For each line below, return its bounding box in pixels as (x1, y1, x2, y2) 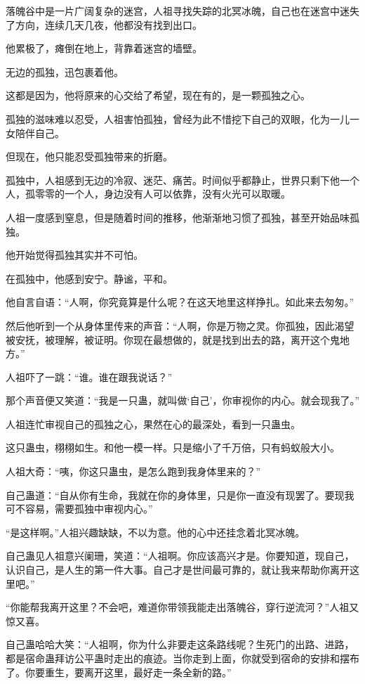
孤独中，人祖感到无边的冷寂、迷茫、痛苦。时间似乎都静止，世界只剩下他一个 (6, 172, 359, 187)
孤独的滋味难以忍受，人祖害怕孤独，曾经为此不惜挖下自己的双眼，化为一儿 (6, 111, 350, 126)
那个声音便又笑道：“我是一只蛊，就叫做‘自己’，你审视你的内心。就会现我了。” (6, 393, 359, 408)
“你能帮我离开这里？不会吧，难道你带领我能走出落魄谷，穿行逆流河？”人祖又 (6, 600, 359, 614)
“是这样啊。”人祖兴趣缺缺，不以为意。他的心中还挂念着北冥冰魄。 (6, 524, 305, 539)
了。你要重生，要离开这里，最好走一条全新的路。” (6, 664, 232, 679)
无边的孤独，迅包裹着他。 (6, 64, 124, 79)
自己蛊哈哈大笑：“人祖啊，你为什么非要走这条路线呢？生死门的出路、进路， (6, 637, 354, 652)
